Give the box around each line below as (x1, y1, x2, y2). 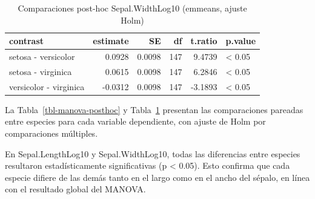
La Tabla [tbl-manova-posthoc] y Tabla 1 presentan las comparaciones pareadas (5, 103, 303, 116)
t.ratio (190, 34, 217, 47)
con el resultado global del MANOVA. (5, 183, 146, 195)
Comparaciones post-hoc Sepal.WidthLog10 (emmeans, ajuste (18, 2, 247, 14)
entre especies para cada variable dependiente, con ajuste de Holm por (5, 115, 266, 128)
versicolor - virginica (9, 80, 85, 93)
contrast (9, 34, 44, 47)
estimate (93, 34, 129, 47)
